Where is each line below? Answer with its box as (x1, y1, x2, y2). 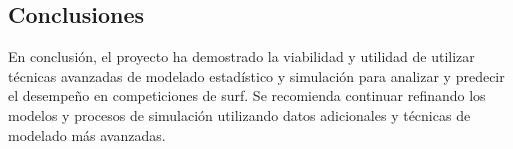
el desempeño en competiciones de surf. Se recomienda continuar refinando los (8, 85, 486, 106)
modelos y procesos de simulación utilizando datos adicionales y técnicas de (8, 104, 471, 125)
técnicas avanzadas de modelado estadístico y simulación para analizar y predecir (8, 65, 505, 86)
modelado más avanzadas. (8, 124, 166, 145)
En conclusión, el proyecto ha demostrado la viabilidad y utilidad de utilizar (8, 46, 475, 67)
